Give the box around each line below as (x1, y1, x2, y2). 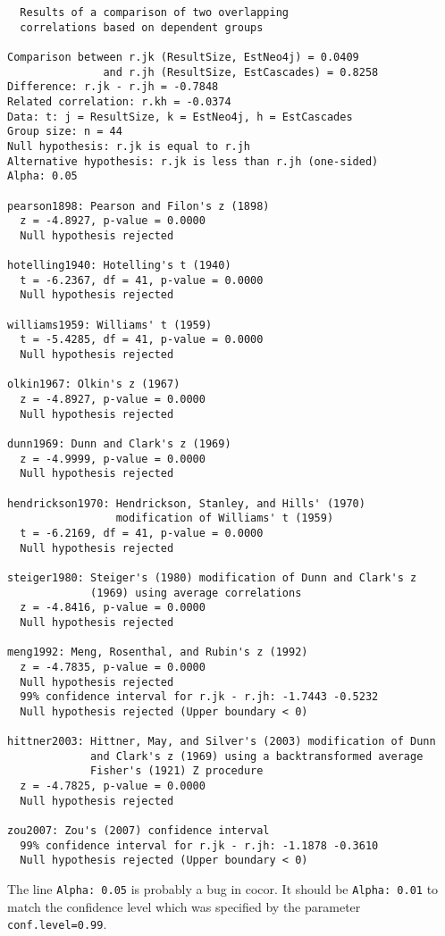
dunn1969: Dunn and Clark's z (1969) (7, 438, 231, 451)
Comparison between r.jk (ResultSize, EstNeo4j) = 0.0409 (7, 50, 359, 63)
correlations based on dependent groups (20, 21, 264, 34)
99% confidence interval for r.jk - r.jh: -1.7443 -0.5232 (20, 690, 379, 704)
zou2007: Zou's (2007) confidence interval (7, 824, 270, 838)
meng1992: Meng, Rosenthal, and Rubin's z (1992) (7, 646, 308, 659)
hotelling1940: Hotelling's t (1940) (7, 259, 231, 272)
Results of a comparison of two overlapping (20, 6, 289, 19)
